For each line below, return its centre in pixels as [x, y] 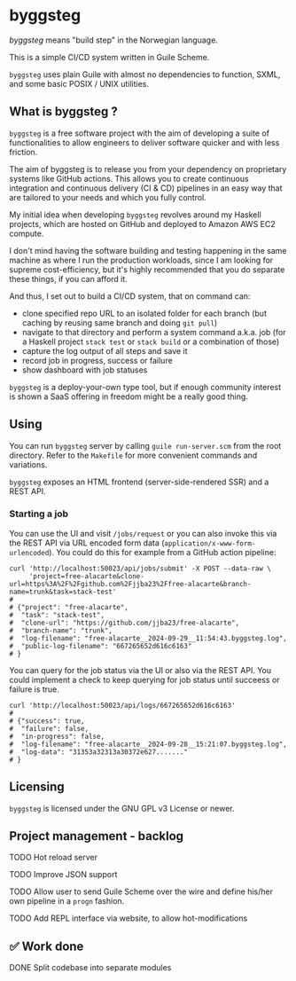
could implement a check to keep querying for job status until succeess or [144, 679]
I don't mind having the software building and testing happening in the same [148, 250]
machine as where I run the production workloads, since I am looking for [141, 260]
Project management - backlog [97, 836]
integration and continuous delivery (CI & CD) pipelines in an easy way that [146, 188]
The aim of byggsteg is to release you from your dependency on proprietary [148, 169]
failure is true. [35, 689]
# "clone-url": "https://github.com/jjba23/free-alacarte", [125, 623]
